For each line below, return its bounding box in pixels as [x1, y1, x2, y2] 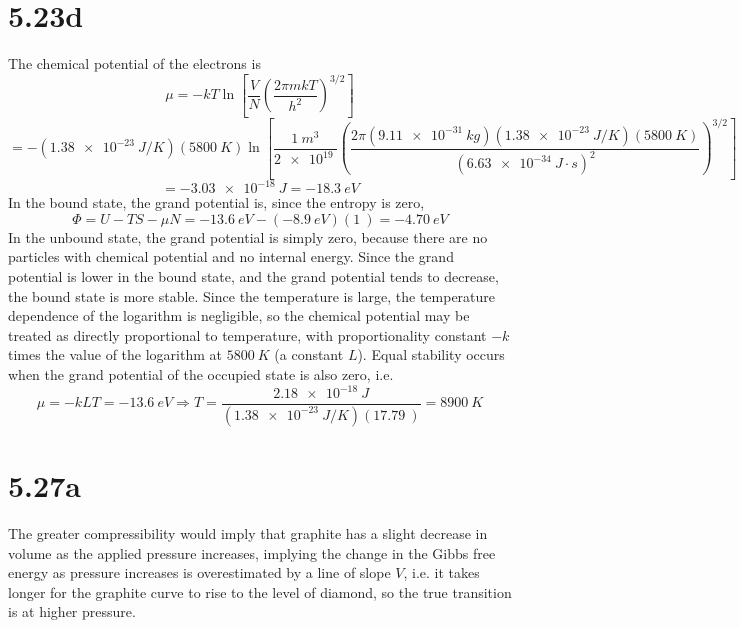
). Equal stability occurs [357, 344, 505, 365]
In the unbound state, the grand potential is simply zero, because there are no [8, 226, 488, 247]
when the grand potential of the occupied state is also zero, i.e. [8, 363, 394, 384]
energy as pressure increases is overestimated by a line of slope [8, 562, 391, 583]
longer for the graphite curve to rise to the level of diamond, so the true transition [8, 581, 512, 602]
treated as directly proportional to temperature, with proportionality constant [8, 324, 487, 345]
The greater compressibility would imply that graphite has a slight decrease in [8, 523, 488, 544]
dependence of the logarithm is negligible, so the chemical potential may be [8, 305, 470, 326]
